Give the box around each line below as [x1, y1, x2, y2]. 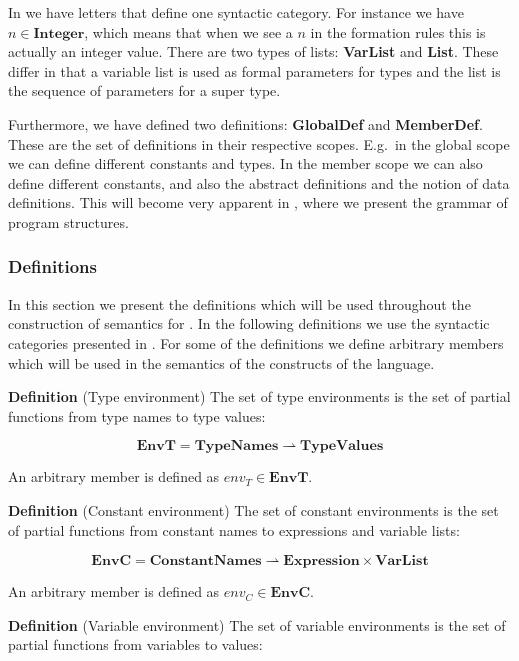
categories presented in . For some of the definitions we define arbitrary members [8, 332, 504, 353]
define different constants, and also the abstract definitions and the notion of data [8, 172, 510, 193]
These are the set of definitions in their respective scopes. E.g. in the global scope [8, 133, 510, 154]
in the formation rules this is [310, 21, 486, 42]
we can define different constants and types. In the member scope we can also [8, 153, 483, 174]
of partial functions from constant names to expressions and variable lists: [8, 519, 460, 540]
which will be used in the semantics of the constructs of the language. [8, 352, 435, 373]
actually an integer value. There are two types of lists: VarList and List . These [8, 41, 499, 62]
